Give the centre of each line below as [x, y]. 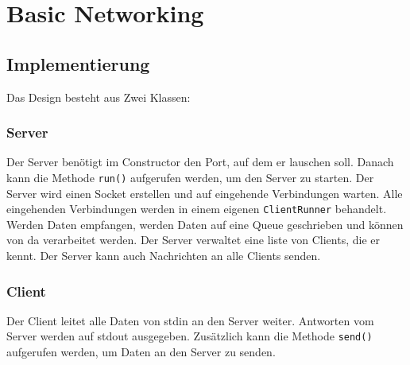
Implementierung [78, 63]
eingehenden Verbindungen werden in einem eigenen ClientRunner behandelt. [197, 209]
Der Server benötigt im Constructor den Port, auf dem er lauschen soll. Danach [200, 162]
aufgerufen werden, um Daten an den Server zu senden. [141, 352]
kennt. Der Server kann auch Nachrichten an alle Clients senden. [164, 256]
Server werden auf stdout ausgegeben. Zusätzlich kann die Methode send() [190, 336]
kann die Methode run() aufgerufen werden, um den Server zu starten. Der [190, 177]
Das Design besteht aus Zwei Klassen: [99, 97]
